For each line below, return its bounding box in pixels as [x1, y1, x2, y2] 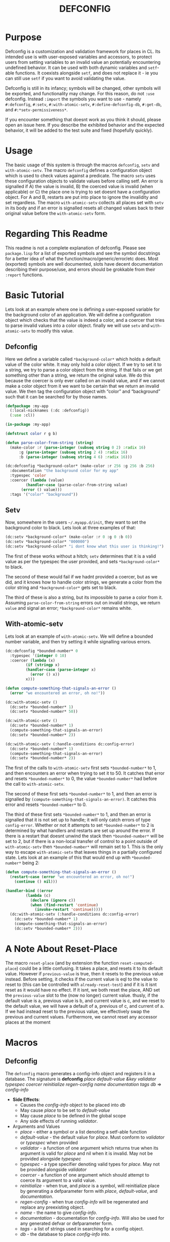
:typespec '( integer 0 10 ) [10, 653, 67, 658]
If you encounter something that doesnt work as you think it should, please [5, 116, 161, 122]
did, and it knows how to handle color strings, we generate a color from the [5, 579, 162, 585]
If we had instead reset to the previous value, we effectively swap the [5, 1008, 150, 1014]
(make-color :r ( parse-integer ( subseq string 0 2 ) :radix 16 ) [10, 445, 146, 450]
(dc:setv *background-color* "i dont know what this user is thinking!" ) [5, 544, 164, 549]
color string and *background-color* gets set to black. [5, 585, 117, 591]
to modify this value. [31, 327, 74, 334]
